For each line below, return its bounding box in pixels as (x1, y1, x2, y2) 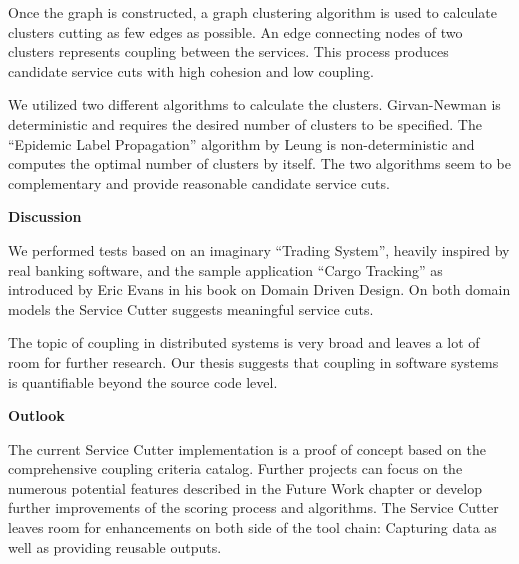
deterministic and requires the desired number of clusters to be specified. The (8, 113, 482, 134)
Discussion (8, 206, 82, 227)
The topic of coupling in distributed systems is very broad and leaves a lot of (8, 332, 480, 353)
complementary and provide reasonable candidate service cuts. (8, 172, 390, 193)
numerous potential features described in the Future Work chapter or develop (8, 477, 483, 498)
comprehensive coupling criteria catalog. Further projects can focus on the (8, 458, 463, 479)
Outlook (8, 405, 65, 426)
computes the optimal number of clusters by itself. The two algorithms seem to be (8, 153, 511, 174)
